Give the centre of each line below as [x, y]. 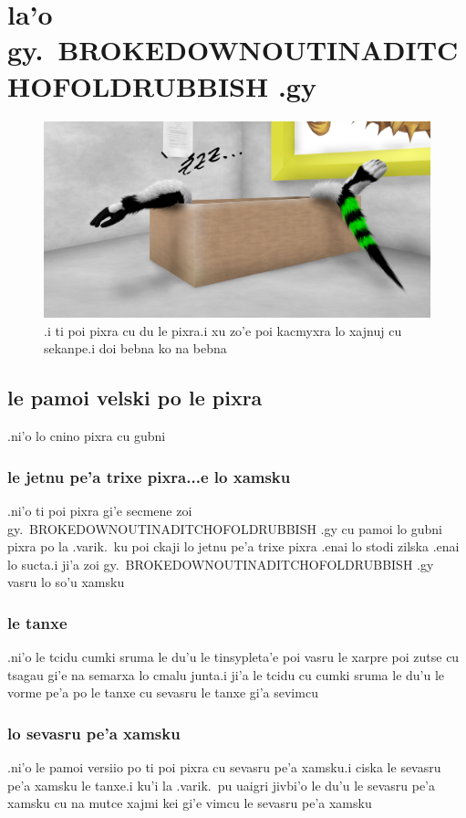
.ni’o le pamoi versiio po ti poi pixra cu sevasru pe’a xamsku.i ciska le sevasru [224, 767]
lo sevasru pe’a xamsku [94, 733]
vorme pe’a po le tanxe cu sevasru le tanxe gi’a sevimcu [163, 692]
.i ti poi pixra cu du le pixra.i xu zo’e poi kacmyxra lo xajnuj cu [223, 330]
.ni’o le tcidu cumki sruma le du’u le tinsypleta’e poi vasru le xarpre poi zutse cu [233, 657]
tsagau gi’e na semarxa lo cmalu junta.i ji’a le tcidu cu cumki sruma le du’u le [226, 674]
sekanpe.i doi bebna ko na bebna [135, 348]
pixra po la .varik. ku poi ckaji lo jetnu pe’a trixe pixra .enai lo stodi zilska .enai [233, 546]
